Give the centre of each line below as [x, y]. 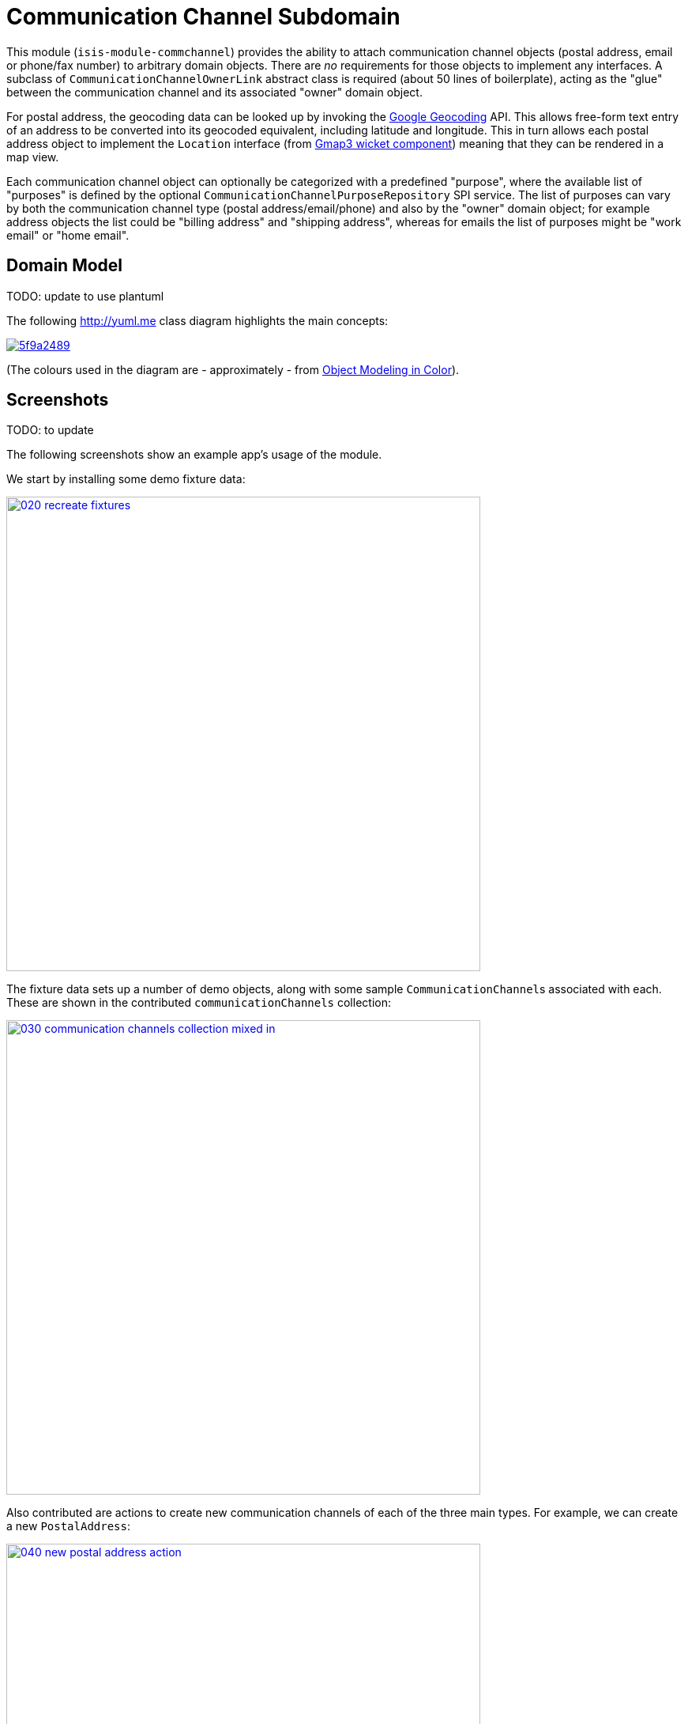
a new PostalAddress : [68, 1526]
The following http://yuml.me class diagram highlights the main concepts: [197, 320]
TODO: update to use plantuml [85, 296]
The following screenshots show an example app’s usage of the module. [194, 455]
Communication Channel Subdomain [203, 17]
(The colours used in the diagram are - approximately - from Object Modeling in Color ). [233, 369]
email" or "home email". [68, 235]
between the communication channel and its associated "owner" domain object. [214, 92]
